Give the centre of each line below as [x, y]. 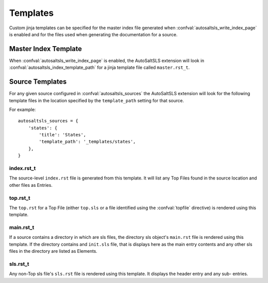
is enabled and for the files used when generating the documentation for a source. [94, 34]
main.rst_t [22, 227]
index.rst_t [22, 169]
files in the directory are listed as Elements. [53, 251]
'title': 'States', [63, 135]
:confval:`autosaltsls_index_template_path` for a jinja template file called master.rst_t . [100, 67]
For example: [23, 110]
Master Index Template [45, 49]
